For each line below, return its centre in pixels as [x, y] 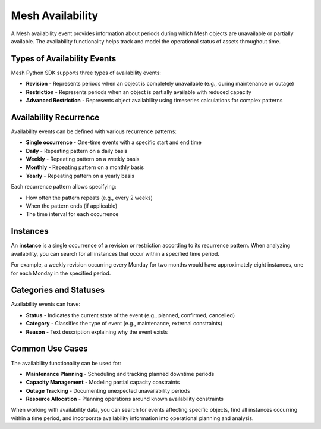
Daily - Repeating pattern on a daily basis [77, 151]
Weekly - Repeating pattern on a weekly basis [83, 159]
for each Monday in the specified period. [61, 273]
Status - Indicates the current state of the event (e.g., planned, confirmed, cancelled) [130, 315]
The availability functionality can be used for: [66, 363]
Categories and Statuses [58, 290]
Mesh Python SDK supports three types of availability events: [86, 73]
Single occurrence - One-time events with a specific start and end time [114, 142]
